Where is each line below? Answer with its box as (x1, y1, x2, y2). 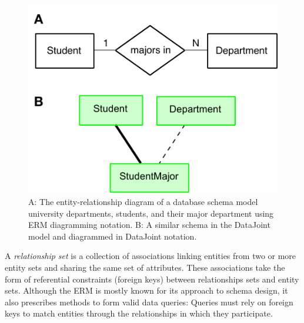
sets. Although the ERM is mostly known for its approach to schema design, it (5, 284, 288, 297)
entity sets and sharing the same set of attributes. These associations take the (5, 261, 285, 273)
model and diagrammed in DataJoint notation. (28, 230, 197, 242)
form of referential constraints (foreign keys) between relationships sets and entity (5, 272, 299, 285)
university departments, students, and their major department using (28, 207, 274, 219)
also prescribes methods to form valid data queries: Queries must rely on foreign (5, 295, 293, 308)
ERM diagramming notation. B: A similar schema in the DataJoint (28, 218, 270, 231)
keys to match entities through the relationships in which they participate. (5, 307, 273, 319)
